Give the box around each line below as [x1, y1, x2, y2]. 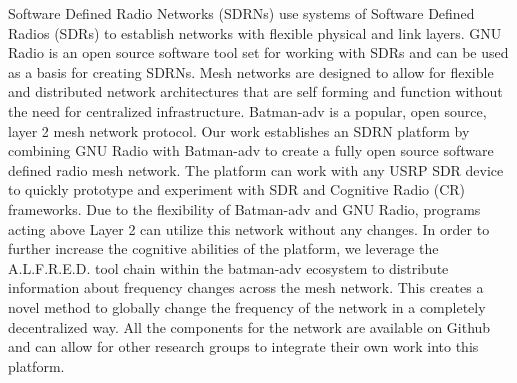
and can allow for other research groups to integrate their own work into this [8, 336, 479, 357]
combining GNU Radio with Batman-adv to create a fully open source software [8, 140, 494, 161]
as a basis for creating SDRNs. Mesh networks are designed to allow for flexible [8, 61, 494, 82]
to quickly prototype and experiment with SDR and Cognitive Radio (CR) [8, 179, 466, 200]
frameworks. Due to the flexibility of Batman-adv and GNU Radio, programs [8, 198, 481, 219]
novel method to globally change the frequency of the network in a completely [8, 296, 486, 317]
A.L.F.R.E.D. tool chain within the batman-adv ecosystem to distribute [8, 257, 449, 278]
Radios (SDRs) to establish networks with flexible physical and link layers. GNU [8, 22, 502, 43]
